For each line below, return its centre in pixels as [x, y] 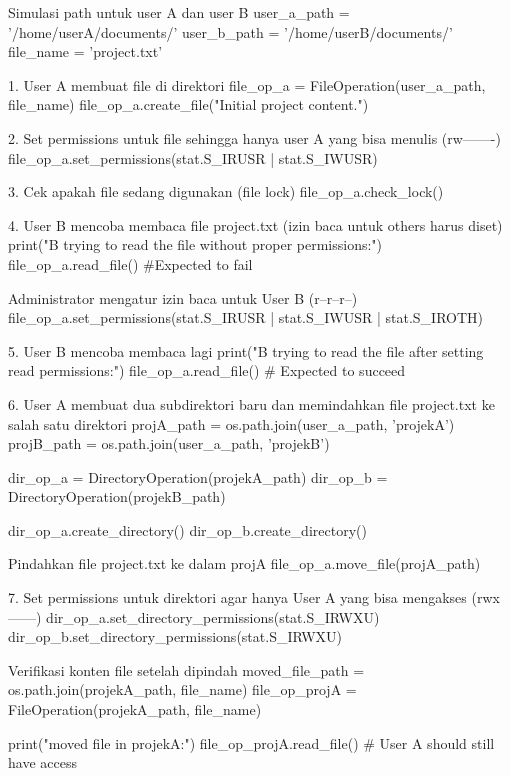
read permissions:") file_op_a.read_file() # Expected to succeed [207, 370]
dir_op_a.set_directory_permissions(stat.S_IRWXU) [213, 616]
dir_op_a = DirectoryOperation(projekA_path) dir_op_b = [198, 476]
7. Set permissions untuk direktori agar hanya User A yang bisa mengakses [237, 597]
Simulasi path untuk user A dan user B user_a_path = [179, 12]
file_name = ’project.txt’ [85, 51]
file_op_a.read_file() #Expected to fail [130, 263]
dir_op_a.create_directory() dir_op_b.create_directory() [187, 529]
